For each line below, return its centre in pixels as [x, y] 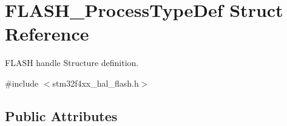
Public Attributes [61, 115]
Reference [47, 34]
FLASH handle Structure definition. [72, 63]
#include [22, 83]
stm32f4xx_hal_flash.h [96, 83]
